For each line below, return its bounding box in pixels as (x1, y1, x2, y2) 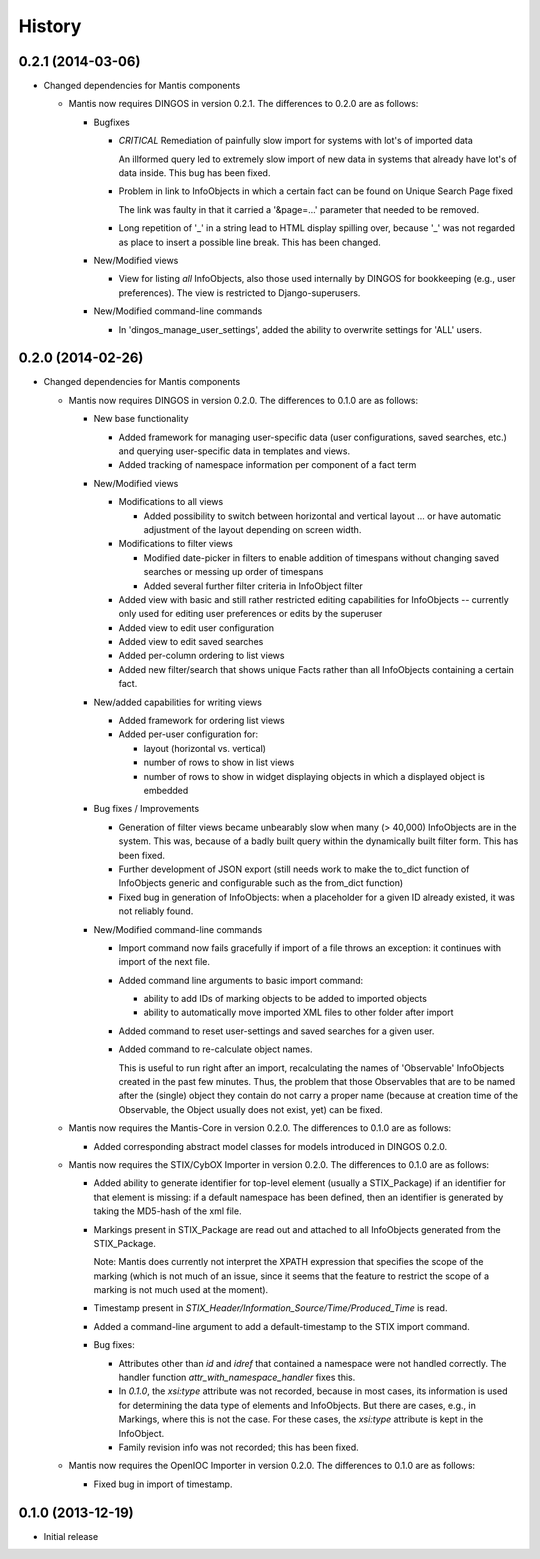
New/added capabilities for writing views (93, 696, 262, 708)
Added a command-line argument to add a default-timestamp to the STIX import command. (93, 1320, 470, 1332)
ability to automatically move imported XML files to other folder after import (143, 1006, 454, 1019)
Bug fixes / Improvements (93, 803, 200, 815)
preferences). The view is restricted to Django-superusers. (118, 286, 361, 299)
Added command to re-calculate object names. (118, 1043, 313, 1055)
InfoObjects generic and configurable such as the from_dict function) (118, 877, 404, 889)
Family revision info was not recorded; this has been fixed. (118, 1441, 359, 1453)
